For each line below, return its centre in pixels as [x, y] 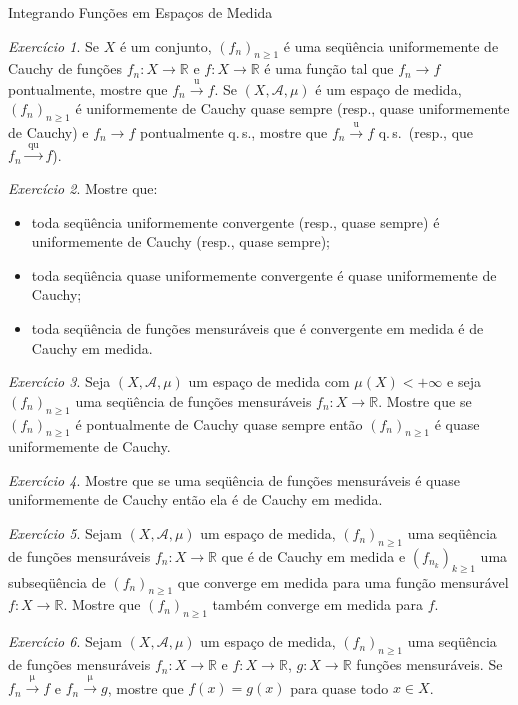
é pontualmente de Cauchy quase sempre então [219, 423]
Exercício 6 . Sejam [65, 641]
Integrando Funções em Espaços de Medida [140, 12]
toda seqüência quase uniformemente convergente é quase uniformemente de [264, 274]
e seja [464, 381]
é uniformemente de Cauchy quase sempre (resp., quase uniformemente [292, 108]
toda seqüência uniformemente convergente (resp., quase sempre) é [235, 221]
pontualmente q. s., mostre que [233, 131]
